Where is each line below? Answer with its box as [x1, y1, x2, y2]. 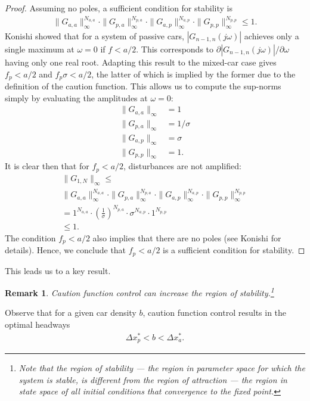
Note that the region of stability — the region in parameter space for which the [18, 362, 305, 374]
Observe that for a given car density [5, 306, 137, 319]
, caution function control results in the [142, 306, 287, 319]
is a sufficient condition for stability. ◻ [163, 244, 305, 256]
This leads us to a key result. [5, 264, 111, 276]
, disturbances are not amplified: [123, 160, 241, 172]
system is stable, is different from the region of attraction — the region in [18, 373, 287, 386]
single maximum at [5, 42, 75, 55]
